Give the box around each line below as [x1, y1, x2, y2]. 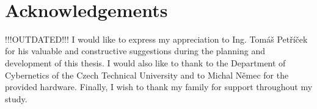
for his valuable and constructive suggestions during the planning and [5, 44, 266, 57]
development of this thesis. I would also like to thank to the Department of [5, 56, 286, 69]
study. [5, 92, 27, 105]
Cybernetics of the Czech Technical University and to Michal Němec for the [5, 68, 289, 81]
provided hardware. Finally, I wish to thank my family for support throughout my [5, 80, 313, 93]
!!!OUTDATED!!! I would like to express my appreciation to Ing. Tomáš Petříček [5, 32, 308, 45]
